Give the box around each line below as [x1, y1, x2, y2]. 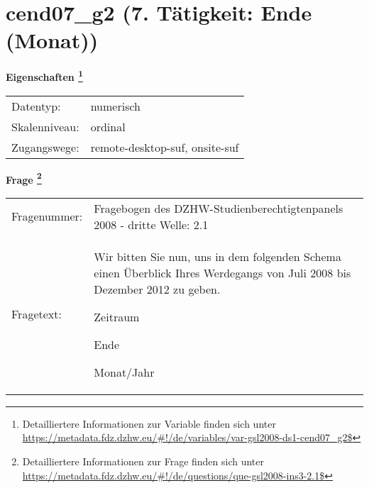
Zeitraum [94, 308, 140, 325]
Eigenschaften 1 [6, 67, 83, 84]
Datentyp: [11, 97, 61, 114]
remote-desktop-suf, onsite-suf [90, 138, 239, 155]
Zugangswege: [11, 138, 79, 155]
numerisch [90, 97, 141, 114]
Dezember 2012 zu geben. [94, 280, 221, 297]
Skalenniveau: [11, 118, 79, 135]
